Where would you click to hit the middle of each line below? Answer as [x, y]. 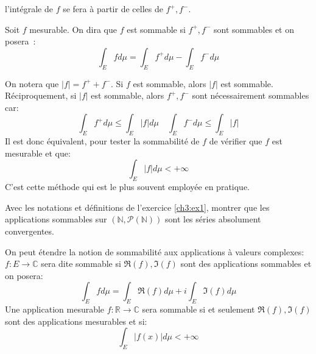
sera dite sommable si [81, 264]
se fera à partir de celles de [113, 9]
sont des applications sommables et [246, 264]
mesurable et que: [38, 153]
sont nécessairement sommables [251, 95]
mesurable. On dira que [73, 29]
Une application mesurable [55, 309]
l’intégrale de [29, 9]
